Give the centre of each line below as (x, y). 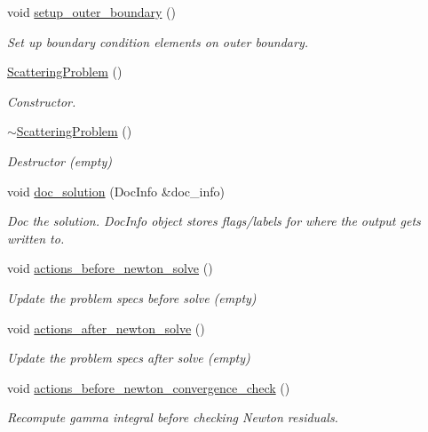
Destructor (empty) (59, 160)
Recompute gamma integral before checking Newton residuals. (173, 417)
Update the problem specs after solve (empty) (129, 358)
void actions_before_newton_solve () (110, 268)
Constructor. (42, 101)
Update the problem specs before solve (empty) (132, 297)
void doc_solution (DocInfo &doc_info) (116, 191)
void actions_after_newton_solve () (106, 328)
